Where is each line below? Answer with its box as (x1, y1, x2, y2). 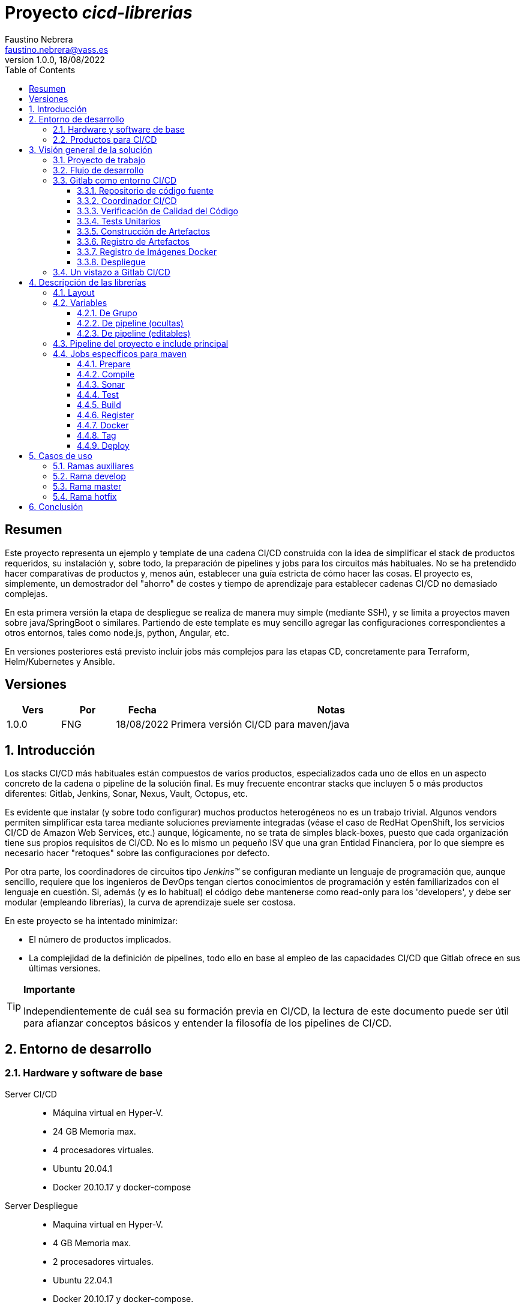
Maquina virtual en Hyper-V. (53, 1219, 163, 1229)
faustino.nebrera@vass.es (5, 44, 109, 55)
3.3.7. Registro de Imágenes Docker (77, 246, 217, 257)
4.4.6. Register (77, 409, 134, 420)
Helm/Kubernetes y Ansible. (5, 656, 115, 667)
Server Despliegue (5, 1200, 78, 1211)
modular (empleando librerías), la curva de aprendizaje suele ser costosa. (5, 897, 296, 908)
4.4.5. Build (77, 399, 121, 410)
